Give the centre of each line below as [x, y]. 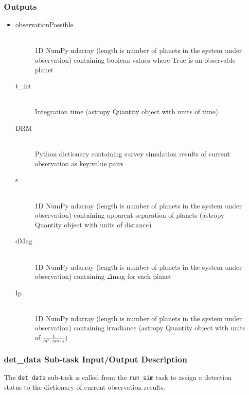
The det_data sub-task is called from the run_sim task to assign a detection [118, 377]
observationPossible [44, 25]
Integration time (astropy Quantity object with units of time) [126, 112]
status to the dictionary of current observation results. [85, 387]
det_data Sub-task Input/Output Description [96, 359]
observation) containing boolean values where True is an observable [135, 60]
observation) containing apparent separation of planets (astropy [130, 215]
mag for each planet [142, 276]
